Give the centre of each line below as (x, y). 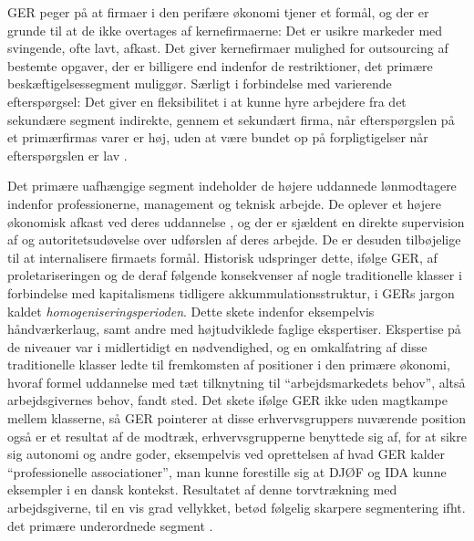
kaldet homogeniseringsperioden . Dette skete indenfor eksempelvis (191, 311)
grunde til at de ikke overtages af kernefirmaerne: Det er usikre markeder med (225, 30)
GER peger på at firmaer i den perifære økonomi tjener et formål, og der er (218, 12)
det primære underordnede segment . (110, 525)
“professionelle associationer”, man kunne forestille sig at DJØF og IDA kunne (227, 471)
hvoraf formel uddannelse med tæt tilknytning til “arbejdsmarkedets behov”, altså (237, 382)
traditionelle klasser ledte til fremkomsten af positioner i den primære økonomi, (229, 364)
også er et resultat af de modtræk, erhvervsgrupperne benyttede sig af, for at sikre (237, 436)
